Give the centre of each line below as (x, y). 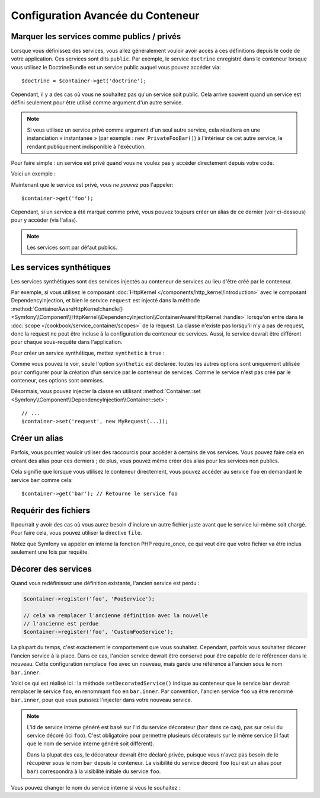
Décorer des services (51, 569)
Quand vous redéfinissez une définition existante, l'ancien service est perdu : (105, 583)
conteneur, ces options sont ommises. (57, 380)
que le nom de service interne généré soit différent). (91, 743)
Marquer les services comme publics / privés (96, 36)
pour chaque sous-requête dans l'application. (67, 342)
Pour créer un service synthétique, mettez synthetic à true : (88, 353)
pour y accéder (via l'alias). (44, 220)
